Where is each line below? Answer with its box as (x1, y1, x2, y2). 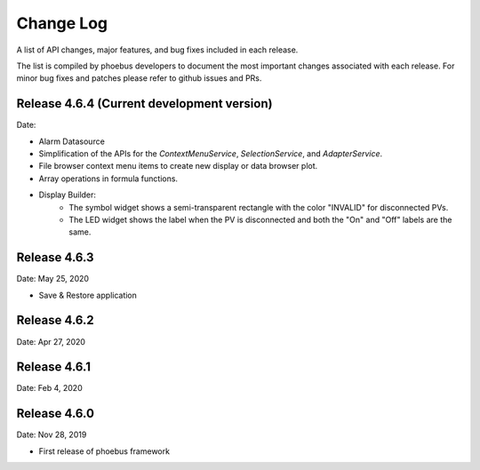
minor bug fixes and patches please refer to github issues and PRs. (16, 73, 262, 84)
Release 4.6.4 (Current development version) (16, 96, 273, 111)
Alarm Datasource (38, 136, 106, 147)
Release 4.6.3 (16, 250, 94, 266)
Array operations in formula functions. (38, 173, 178, 184)
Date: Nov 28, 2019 (16, 429, 87, 440)
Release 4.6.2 (16, 313, 95, 328)
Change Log (16, 13, 108, 33)
